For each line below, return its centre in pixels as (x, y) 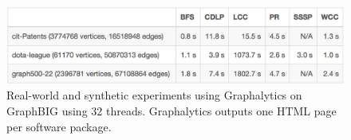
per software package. (59, 126)
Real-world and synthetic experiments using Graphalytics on (154, 95)
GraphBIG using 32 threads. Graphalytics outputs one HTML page (172, 110)
